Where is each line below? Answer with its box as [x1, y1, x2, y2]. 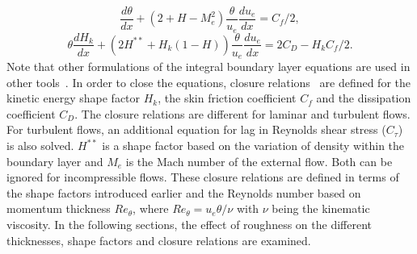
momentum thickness [6, 200, 111, 217]
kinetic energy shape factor [6, 90, 141, 106]
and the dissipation [316, 90, 411, 106]
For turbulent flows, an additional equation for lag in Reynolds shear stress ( [6, 121, 386, 138]
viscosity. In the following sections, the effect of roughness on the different [6, 215, 373, 232]
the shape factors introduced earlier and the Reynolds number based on [6, 184, 361, 201]
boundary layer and [6, 152, 103, 169]
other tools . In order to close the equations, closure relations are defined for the [6, 73, 411, 90]
